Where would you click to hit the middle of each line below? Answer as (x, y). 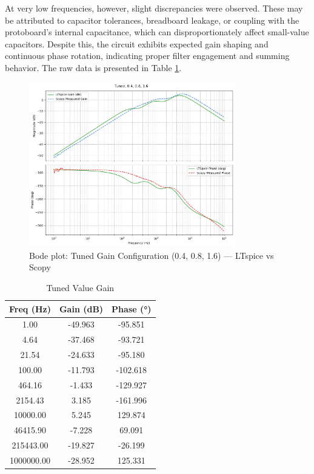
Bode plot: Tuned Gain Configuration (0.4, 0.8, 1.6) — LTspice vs (152, 255)
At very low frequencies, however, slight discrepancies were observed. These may (154, 8)
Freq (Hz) (30, 308)
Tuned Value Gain (80, 287)
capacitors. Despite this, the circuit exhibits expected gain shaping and (137, 43)
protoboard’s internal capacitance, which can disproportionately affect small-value (157, 32)
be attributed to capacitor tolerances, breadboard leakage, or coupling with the (152, 20)
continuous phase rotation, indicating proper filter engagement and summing (147, 56)
